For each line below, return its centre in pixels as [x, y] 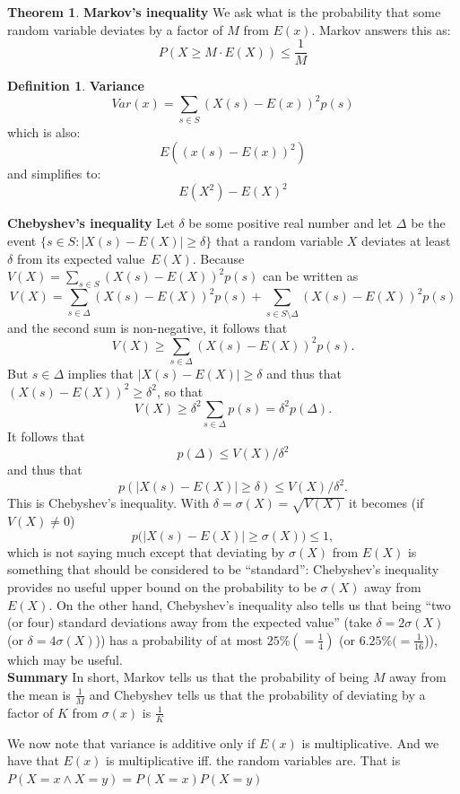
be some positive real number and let [291, 223]
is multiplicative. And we [370, 742]
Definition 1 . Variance [76, 86]
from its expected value [81, 258]
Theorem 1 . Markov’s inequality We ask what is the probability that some [224, 12]
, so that [180, 391]
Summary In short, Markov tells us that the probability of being [188, 677]
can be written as [310, 276]
